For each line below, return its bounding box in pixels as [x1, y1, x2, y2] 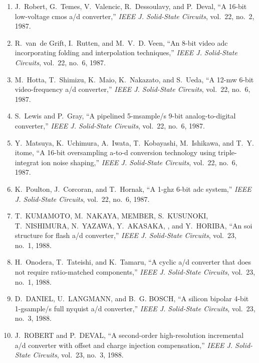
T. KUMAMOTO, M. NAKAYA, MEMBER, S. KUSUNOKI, [15, 210, 208, 221]
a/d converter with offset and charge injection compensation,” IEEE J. [15, 339, 233, 350]
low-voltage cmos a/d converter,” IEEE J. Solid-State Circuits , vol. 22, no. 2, [15, 11, 254, 21]
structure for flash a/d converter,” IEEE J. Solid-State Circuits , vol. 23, [15, 230, 236, 240]
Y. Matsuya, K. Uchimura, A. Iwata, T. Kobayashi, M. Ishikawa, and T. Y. [15, 137, 254, 148]
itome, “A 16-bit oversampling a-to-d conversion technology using [15, 147, 216, 158]
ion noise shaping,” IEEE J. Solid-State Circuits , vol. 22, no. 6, [41, 157, 237, 167]
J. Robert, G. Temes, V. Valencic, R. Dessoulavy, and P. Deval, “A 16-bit [15, 1, 247, 11]
